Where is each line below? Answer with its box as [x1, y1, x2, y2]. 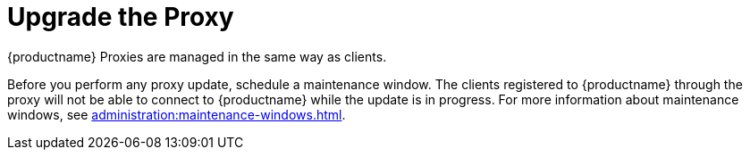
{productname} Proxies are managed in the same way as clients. [7, 48, 387, 64]
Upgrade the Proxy [7, 2, 234, 32]
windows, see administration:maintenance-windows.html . [7, 106, 346, 122]
